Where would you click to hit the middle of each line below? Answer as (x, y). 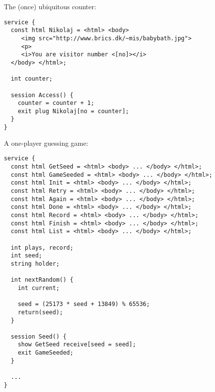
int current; (39, 288)
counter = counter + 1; (56, 103)
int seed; (26, 256)
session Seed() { (39, 336)
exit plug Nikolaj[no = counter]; (73, 111)
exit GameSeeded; (46, 353)
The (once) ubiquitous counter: (50, 6)
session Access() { (42, 95)
